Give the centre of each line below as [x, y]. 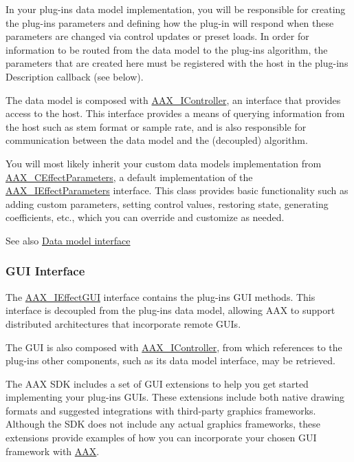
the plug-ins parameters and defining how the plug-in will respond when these [170, 22]
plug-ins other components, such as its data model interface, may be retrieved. [171, 360]
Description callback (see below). [75, 76]
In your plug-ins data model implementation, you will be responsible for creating [176, 9]
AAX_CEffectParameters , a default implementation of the [129, 177]
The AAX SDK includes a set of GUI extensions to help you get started [157, 383]
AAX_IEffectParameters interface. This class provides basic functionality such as [177, 190]
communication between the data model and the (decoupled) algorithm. [157, 140]
